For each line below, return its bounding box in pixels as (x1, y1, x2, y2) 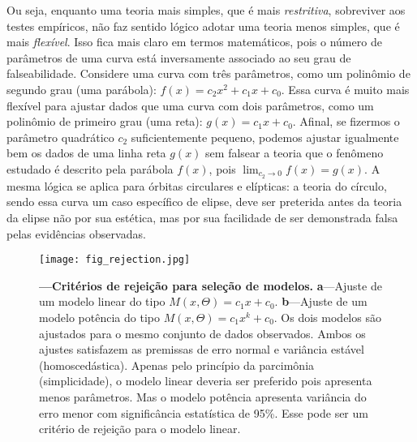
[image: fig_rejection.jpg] (39, 254, 191, 266)
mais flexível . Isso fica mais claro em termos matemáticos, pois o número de (6, 33, 382, 50)
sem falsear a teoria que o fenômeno (205, 144, 384, 161)
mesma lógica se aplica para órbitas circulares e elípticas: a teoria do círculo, (6, 177, 387, 194)
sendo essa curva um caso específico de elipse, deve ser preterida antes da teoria (6, 193, 402, 210)
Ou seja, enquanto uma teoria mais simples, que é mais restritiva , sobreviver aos (6, 2, 406, 18)
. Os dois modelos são (273, 309, 381, 326)
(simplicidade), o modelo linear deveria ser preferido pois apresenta (39, 372, 372, 389)
